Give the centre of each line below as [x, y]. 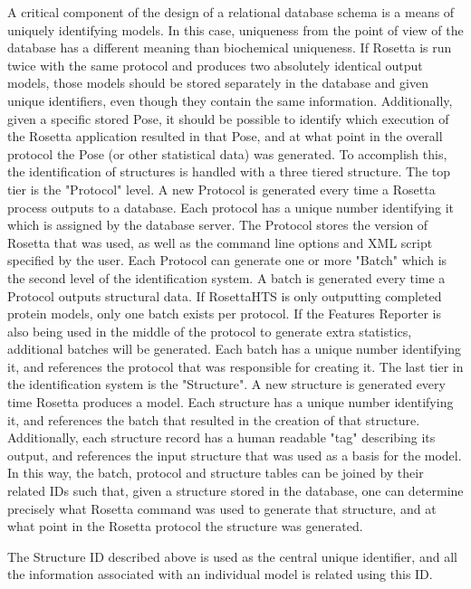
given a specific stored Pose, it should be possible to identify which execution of [228, 118]
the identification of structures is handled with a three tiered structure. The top [229, 171]
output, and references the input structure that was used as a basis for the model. [235, 455]
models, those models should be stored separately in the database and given [218, 83]
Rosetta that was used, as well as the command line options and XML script [220, 242]
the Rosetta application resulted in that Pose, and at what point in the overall [225, 136]
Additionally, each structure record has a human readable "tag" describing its [221, 437]
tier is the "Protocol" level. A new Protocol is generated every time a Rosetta [221, 189]
